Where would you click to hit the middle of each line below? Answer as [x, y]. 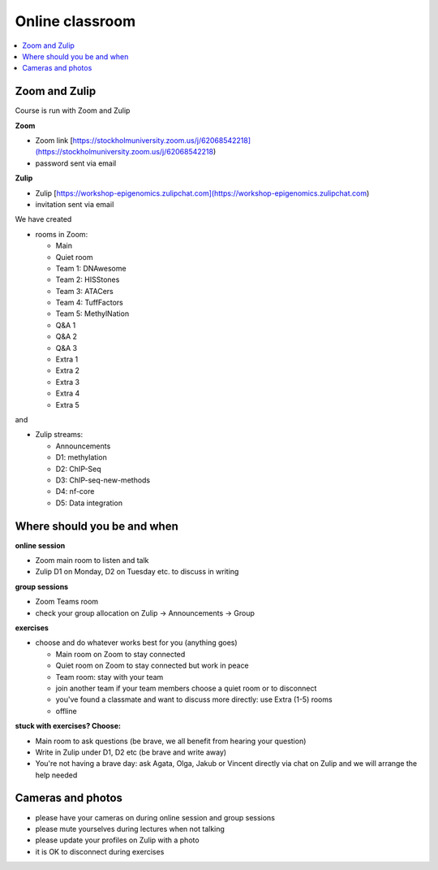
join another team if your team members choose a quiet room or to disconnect [186, 688]
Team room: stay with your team [109, 677]
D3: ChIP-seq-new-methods [103, 480]
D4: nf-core [75, 491]
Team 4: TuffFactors [89, 303]
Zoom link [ [54, 141]
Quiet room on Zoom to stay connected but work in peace [152, 665]
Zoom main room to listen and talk [92, 561]
